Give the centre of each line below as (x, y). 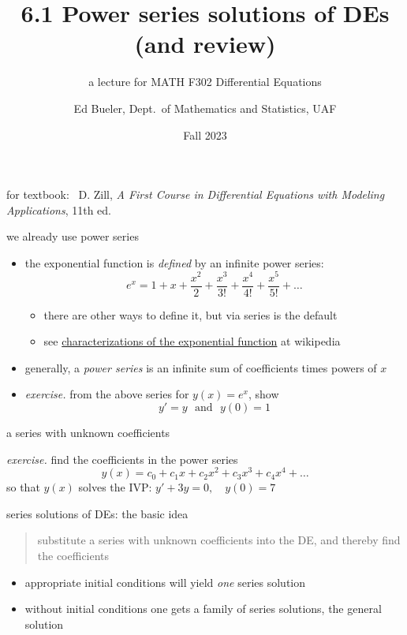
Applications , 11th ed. (59, 209)
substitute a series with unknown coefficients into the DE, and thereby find (219, 540)
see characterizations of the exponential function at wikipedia (192, 341)
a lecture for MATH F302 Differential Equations (205, 82)
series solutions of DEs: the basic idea (97, 513)
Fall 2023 (205, 134)
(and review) (205, 44)
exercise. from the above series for (107, 394)
